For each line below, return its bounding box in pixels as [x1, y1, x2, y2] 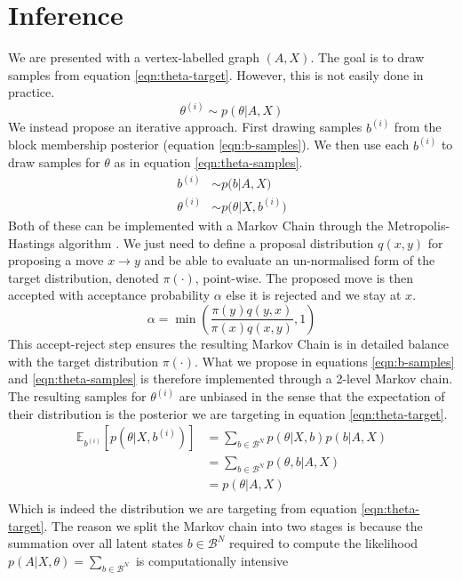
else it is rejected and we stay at [226, 286, 402, 304]
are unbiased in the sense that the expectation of [179, 387, 445, 406]
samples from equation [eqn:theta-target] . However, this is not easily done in [8, 65, 424, 84]
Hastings [8, 233, 55, 252]
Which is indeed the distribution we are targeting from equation [8, 499, 357, 518]
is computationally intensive [135, 552, 289, 570]
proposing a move [8, 251, 104, 270]
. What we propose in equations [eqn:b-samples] [195, 351, 455, 370]
